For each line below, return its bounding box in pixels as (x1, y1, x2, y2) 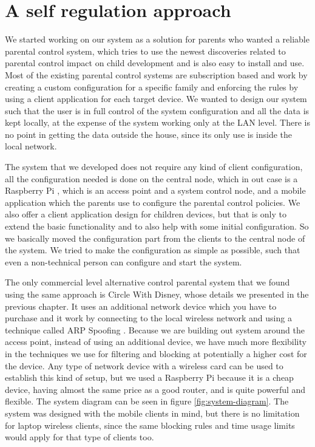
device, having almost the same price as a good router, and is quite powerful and (5, 383, 306, 395)
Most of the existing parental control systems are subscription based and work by (5, 68, 308, 81)
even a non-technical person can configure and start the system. (5, 255, 242, 268)
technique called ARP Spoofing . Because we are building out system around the (5, 323, 305, 336)
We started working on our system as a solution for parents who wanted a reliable (5, 33, 310, 46)
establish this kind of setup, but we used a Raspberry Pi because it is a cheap (5, 371, 294, 384)
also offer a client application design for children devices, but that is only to (5, 208, 286, 220)
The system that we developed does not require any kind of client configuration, (5, 160, 303, 173)
